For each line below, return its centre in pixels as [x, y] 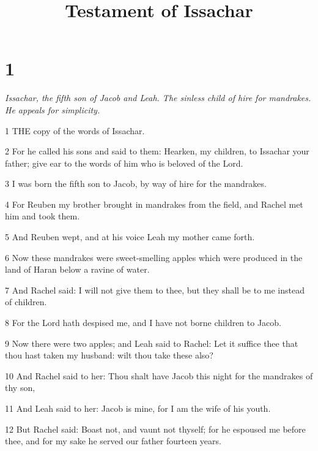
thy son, [20, 388]
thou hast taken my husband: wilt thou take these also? [109, 355]
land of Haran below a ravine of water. [77, 269]
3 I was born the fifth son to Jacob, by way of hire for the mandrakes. [136, 184]
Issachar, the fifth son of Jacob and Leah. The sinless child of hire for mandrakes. [158, 98]
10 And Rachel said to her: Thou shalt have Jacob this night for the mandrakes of [159, 375]
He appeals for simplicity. [53, 109]
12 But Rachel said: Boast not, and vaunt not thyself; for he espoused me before [155, 429]
